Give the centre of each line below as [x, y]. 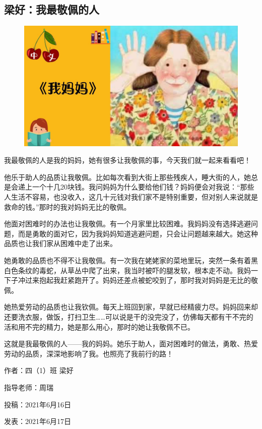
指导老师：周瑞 [29, 387]
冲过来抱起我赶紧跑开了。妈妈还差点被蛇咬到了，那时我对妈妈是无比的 [134, 280]
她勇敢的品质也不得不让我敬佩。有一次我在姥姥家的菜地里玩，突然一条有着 [127, 260]
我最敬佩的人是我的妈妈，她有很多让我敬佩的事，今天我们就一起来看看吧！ [127, 160]
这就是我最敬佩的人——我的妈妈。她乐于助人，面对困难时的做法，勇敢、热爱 [131, 344]
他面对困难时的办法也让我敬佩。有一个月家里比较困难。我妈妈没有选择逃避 [127, 224]
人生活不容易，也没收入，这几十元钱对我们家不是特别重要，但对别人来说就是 [131, 197]
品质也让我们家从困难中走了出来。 [60, 243]
